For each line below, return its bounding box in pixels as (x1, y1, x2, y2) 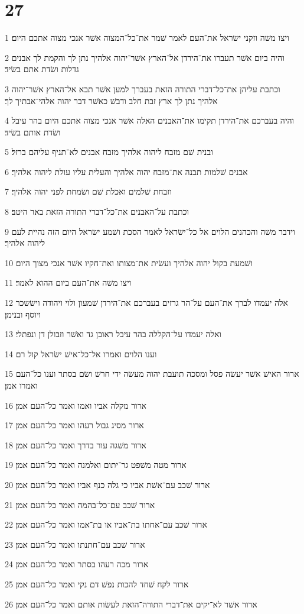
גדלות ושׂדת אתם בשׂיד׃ (5, 63, 79, 75)
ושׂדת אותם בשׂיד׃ (5, 125, 61, 138)
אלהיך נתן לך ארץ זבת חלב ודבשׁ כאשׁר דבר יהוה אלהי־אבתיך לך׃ (5, 94, 218, 106)
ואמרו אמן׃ (5, 379, 38, 391)
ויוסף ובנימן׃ (5, 308, 41, 320)
